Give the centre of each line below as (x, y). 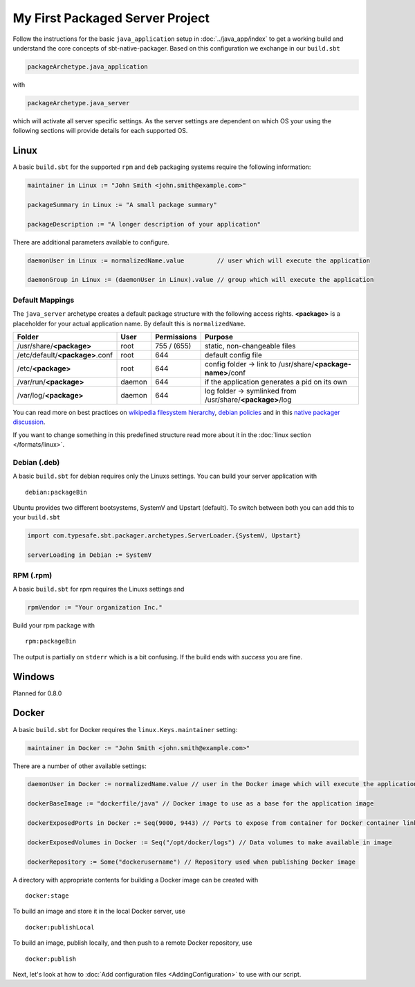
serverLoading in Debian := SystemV (90, 555)
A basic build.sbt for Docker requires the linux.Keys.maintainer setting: (125, 729)
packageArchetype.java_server (79, 103)
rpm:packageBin (51, 641)
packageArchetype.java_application (87, 66)
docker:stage (47, 896)
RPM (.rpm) (33, 575)
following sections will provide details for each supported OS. (100, 131)
